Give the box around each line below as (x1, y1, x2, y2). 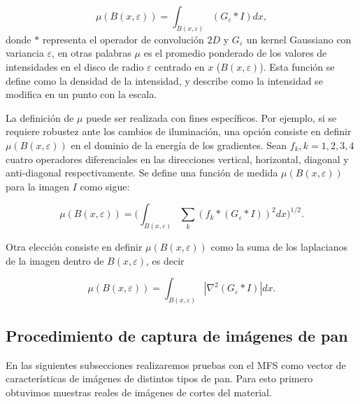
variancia (6, 46, 44, 60)
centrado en (154, 60, 205, 74)
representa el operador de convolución (42, 32, 204, 46)
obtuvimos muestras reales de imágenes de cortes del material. (6, 384, 272, 399)
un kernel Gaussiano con (246, 32, 352, 46)
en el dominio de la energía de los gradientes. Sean (71, 138, 287, 153)
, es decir (145, 253, 185, 267)
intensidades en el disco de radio (6, 60, 144, 74)
